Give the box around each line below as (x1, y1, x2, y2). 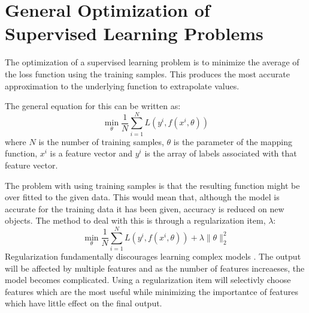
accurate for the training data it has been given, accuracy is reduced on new (5, 202, 284, 215)
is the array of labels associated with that (144, 147, 297, 159)
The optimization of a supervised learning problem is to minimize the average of (5, 56, 299, 68)
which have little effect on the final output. (5, 297, 162, 309)
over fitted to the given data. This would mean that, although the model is (5, 191, 280, 203)
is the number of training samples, (38, 135, 164, 148)
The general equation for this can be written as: (5, 100, 181, 112)
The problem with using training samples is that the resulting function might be (5, 179, 300, 191)
